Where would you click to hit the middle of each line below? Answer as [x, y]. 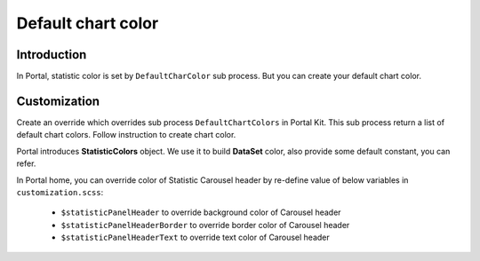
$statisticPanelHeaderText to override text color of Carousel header [196, 237]
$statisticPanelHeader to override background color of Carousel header [201, 212]
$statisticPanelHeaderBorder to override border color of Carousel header [205, 225]
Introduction [52, 55]
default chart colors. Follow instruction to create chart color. [126, 135]
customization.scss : [60, 192]
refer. [26, 163]
